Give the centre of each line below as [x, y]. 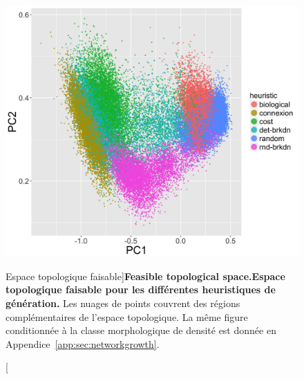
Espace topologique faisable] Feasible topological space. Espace [145, 276]
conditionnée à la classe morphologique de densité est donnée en [141, 330]
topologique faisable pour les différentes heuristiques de [141, 289]
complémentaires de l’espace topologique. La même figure [127, 316]
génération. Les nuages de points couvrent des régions [123, 303]
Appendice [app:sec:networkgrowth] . [83, 343]
